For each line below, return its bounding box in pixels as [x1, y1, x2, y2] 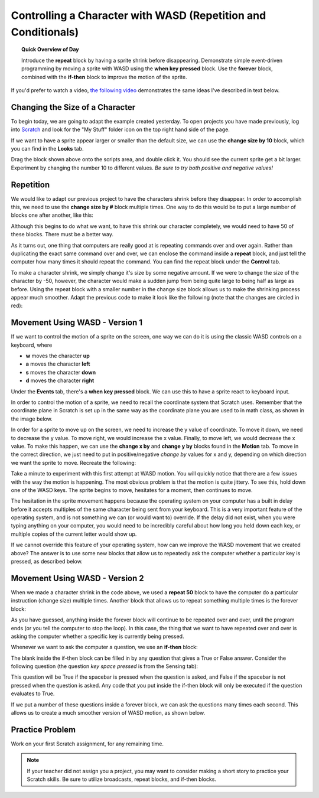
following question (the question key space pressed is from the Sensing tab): [11, 663, 198, 670]
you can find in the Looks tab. [11, 145, 84, 152]
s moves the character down [25, 369, 96, 376]
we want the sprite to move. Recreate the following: [11, 459, 136, 466]
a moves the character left [25, 360, 90, 367]
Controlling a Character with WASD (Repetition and [11, 9, 266, 22]
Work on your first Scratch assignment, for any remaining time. [11, 740, 164, 747]
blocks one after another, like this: [11, 211, 94, 219]
